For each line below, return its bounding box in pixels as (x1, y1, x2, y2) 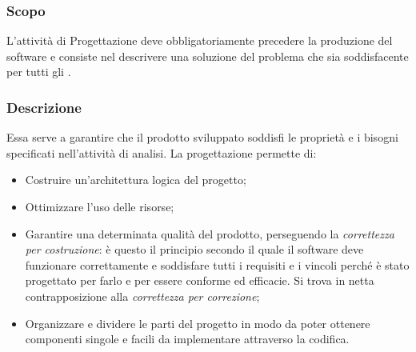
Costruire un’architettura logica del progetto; (25, 171, 246, 188)
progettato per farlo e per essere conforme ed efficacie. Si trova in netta (25, 272, 374, 289)
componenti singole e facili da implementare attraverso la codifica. (25, 330, 350, 347)
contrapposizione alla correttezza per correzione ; (25, 287, 260, 304)
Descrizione (6, 97, 82, 117)
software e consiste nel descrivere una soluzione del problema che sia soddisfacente (6, 47, 409, 64)
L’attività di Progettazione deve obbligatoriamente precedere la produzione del (6, 32, 393, 49)
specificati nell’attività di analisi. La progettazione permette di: (6, 144, 317, 161)
